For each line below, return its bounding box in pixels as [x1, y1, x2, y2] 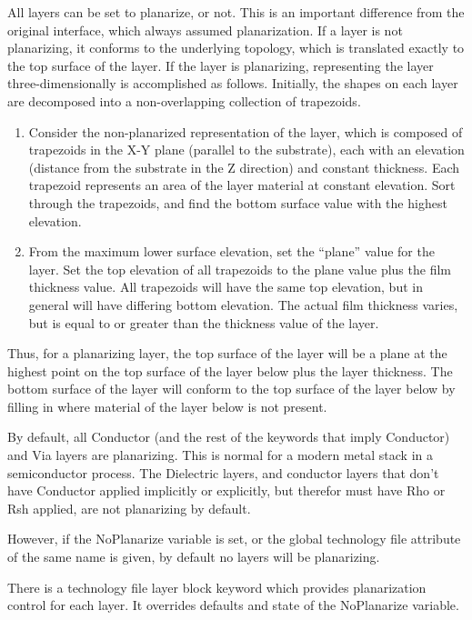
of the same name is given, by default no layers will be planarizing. [7, 547, 380, 566]
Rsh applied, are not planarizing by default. [7, 498, 251, 517]
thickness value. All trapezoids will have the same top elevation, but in [28, 277, 423, 296]
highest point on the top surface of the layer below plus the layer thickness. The [7, 361, 453, 380]
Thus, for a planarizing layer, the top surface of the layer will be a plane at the [7, 344, 447, 363]
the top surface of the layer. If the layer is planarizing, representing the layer [7, 55, 434, 75]
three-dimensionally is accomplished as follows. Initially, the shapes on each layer [7, 74, 458, 93]
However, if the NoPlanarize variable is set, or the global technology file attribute [7, 529, 461, 548]
